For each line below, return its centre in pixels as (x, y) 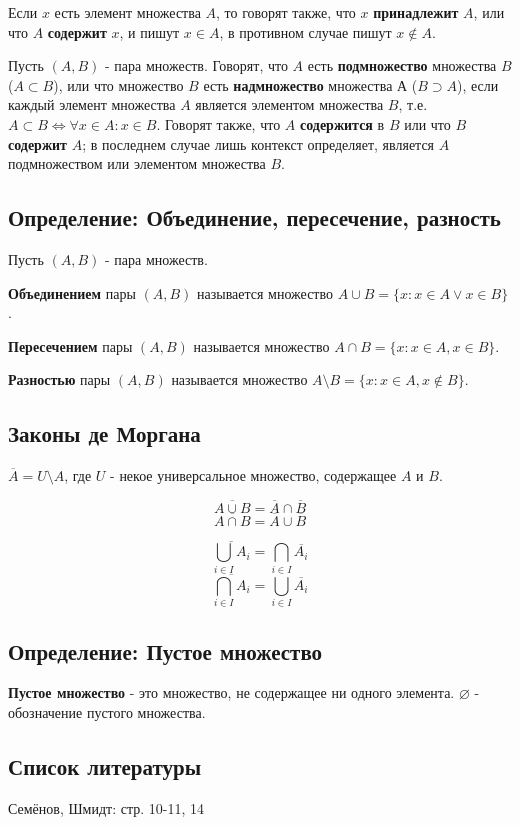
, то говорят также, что (286, 12)
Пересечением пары (70, 345)
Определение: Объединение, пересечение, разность (254, 217)
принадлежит (416, 12)
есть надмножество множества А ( (310, 84)
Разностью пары (59, 379)
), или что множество (118, 84)
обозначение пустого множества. (107, 712)
